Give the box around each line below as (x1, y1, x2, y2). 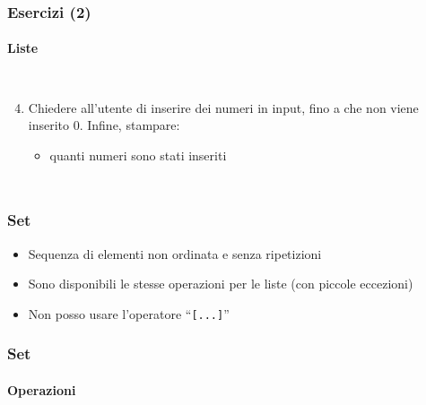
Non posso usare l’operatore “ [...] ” (28, 304, 230, 323)
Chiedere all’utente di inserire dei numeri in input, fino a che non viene (28, 98, 419, 116)
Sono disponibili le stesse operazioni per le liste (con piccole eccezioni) (28, 274, 413, 293)
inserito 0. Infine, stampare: (28, 116, 180, 134)
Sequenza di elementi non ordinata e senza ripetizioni (28, 244, 322, 263)
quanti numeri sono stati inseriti (49, 145, 227, 164)
